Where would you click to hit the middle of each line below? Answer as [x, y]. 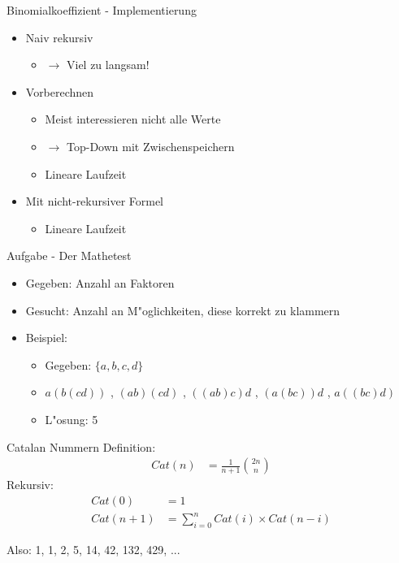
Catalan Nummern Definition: [81, 446]
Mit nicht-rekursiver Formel [95, 201]
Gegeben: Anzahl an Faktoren [100, 282]
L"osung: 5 [72, 419]
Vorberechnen [60, 91]
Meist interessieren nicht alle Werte [133, 119]
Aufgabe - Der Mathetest [69, 256]
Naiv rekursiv [59, 37]
